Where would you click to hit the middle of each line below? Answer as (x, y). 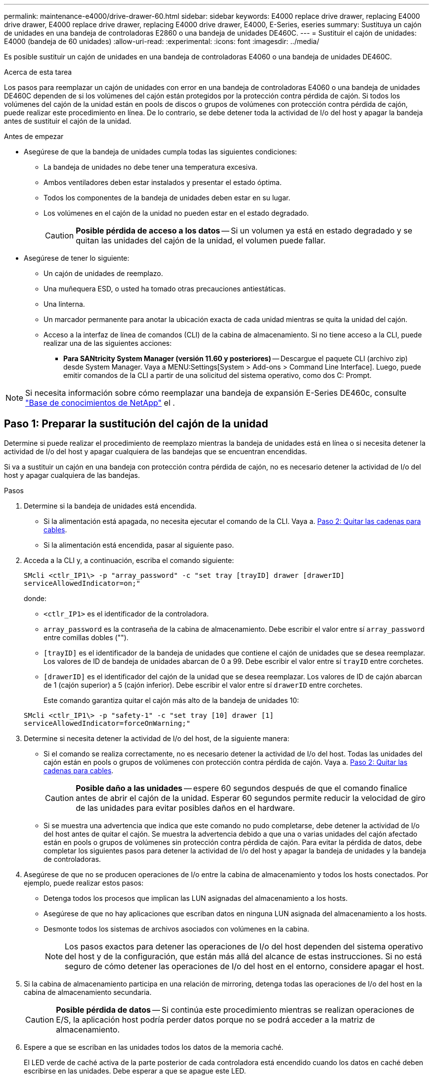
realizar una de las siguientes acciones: (108, 343)
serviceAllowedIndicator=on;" (82, 583)
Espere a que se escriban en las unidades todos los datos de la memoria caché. (154, 1047)
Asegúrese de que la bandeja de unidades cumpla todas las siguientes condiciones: (160, 152)
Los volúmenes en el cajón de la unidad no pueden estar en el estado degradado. (176, 213)
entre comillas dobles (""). (86, 637)
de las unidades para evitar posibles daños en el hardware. (185, 808)
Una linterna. (64, 304)
